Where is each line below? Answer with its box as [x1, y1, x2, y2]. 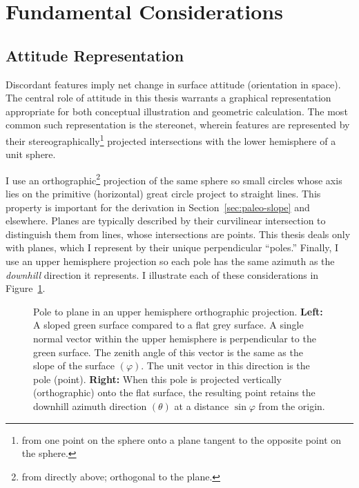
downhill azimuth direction [33, 398, 147, 413]
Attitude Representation [6, 44, 184, 66]
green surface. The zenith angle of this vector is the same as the [33, 344, 303, 359]
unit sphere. [6, 147, 56, 162]
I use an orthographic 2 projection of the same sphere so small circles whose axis [6, 170, 342, 187]
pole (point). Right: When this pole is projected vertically [33, 371, 282, 386]
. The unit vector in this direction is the [141, 358, 310, 373]
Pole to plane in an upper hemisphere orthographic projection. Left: [33, 304, 323, 318]
